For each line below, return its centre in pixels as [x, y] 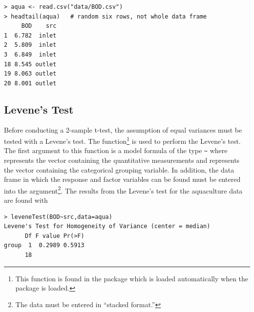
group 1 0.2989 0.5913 [44, 245]
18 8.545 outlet [30, 64]
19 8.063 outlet [30, 74]
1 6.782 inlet [30, 35]
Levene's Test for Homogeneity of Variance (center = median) [107, 226]
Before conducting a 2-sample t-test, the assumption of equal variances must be [123, 129]
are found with [26, 200]
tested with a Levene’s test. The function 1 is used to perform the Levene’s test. [122, 140]
